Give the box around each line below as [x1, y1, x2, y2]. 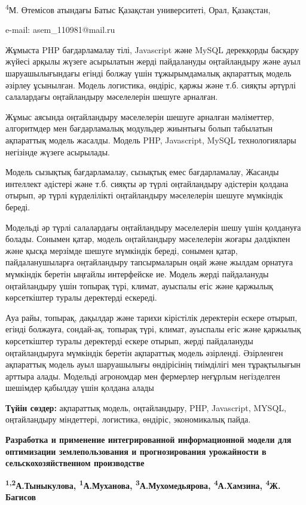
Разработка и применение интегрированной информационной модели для [5, 433, 292, 446]
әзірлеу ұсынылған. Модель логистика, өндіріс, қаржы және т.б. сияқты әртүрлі [5, 78, 296, 91]
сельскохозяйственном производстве [5, 457, 145, 469]
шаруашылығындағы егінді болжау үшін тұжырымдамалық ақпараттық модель [5, 67, 292, 79]
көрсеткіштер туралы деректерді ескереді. [5, 291, 157, 304]
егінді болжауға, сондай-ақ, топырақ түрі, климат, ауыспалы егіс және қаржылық [5, 323, 301, 335]
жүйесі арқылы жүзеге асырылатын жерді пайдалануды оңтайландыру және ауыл [5, 55, 301, 68]
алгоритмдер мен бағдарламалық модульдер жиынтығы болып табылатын [5, 122, 273, 134]
